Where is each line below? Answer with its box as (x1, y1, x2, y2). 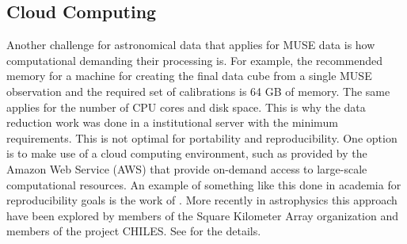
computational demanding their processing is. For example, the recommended (6, 51, 383, 68)
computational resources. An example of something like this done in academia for (6, 176, 401, 193)
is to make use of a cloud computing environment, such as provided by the (6, 145, 367, 162)
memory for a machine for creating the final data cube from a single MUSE (6, 67, 372, 84)
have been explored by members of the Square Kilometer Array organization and (6, 207, 399, 223)
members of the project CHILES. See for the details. (6, 223, 261, 239)
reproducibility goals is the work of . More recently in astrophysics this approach (6, 192, 397, 208)
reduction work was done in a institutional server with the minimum (6, 114, 338, 131)
